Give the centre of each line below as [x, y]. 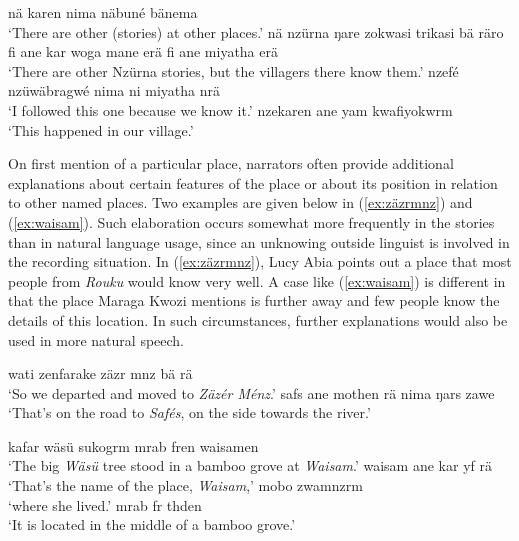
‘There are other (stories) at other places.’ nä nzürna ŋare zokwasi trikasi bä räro [256, 31]
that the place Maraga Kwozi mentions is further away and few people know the [254, 300]
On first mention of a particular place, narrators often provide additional [231, 163]
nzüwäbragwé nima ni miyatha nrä [114, 90]
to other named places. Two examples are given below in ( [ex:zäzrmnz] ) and [240, 202]
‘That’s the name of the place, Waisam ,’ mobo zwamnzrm [185, 485]
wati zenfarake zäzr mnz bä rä [100, 373]
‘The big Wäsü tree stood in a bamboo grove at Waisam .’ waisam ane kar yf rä [250, 465]
